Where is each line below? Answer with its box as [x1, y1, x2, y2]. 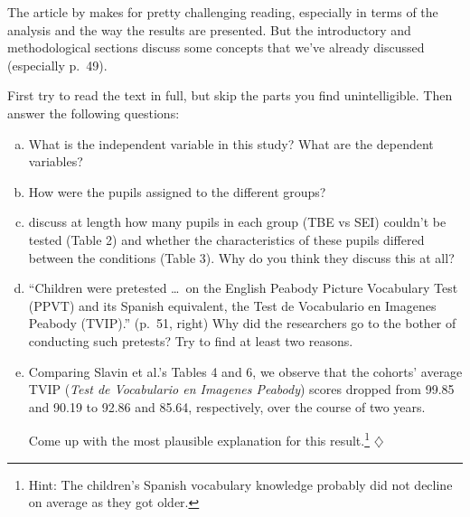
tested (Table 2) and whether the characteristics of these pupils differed [28, 230, 425, 249]
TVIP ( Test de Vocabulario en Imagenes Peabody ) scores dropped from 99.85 [28, 380, 455, 399]
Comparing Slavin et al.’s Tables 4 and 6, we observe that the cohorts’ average [28, 362, 463, 381]
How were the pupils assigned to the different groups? [28, 182, 326, 201]
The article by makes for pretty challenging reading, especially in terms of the [7, 3, 438, 21]
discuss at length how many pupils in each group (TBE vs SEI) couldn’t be [28, 212, 446, 231]
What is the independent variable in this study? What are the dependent [28, 134, 434, 153]
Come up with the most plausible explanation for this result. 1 [28, 428, 371, 449]
